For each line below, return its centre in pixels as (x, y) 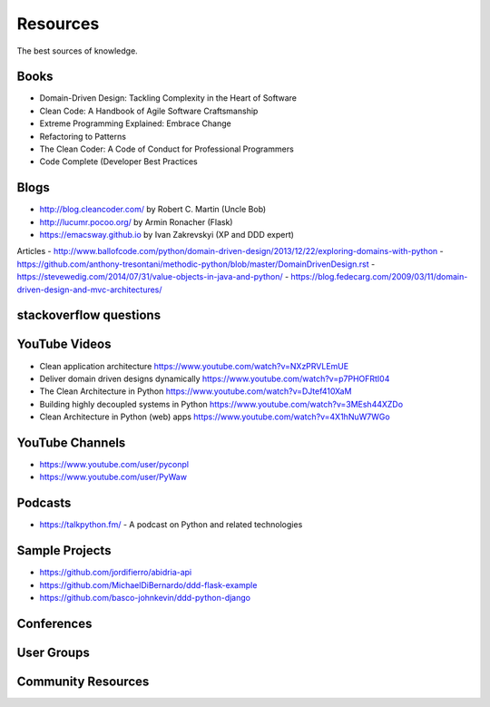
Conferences (54, 623)
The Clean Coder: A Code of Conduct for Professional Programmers (167, 149)
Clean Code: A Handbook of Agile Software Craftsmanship (149, 111)
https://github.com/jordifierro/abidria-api (116, 573)
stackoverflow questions (89, 315)
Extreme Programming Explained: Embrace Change (135, 123)
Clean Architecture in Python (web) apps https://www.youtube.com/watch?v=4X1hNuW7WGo (215, 417)
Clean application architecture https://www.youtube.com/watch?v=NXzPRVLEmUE (194, 366)
